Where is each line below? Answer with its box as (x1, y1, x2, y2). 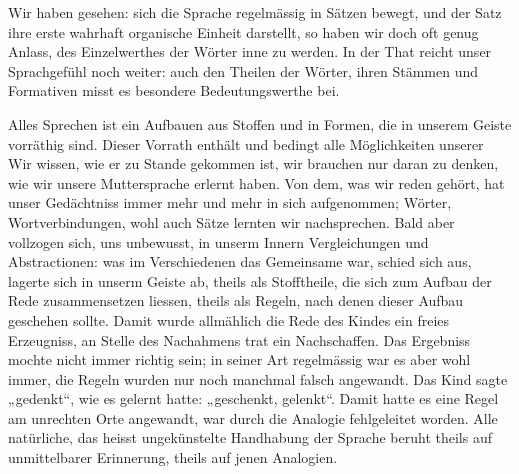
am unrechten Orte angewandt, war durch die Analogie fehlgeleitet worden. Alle (8, 407, 498, 428)
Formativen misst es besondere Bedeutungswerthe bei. (8, 80, 340, 101)
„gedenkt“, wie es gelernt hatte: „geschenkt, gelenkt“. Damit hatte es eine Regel (8, 388, 499, 409)
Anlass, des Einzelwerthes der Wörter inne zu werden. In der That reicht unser (8, 41, 492, 62)
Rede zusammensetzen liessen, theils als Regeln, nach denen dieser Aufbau (8, 290, 464, 311)
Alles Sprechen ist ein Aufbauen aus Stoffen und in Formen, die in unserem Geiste (8, 113, 512, 134)
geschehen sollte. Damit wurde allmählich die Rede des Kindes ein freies (8, 309, 450, 330)
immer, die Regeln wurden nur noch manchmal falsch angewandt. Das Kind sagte (8, 368, 508, 389)
